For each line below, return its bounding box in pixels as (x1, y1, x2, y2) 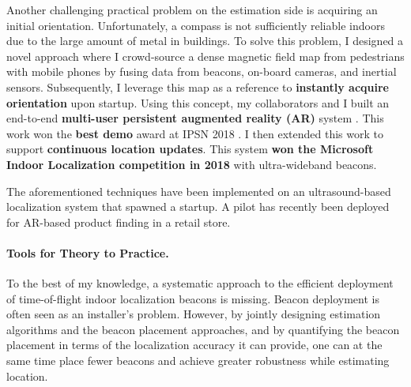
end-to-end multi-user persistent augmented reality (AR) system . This (6, 110, 384, 126)
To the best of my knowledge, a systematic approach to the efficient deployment (6, 275, 394, 291)
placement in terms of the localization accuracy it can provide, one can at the (6, 336, 383, 353)
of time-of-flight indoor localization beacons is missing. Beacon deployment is (6, 290, 379, 306)
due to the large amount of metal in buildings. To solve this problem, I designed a (6, 32, 404, 49)
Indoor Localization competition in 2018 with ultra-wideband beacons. (6, 156, 377, 172)
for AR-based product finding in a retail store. (6, 213, 231, 230)
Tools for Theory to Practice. (6, 244, 169, 261)
